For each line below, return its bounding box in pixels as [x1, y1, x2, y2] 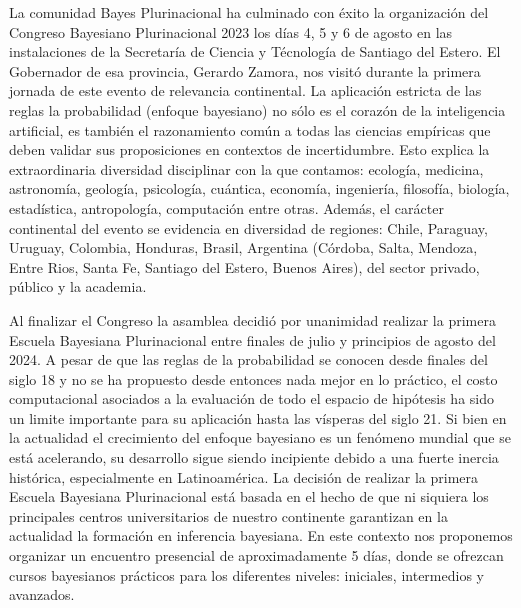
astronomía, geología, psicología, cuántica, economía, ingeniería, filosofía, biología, [9, 178, 510, 199]
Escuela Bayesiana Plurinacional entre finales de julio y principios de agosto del [9, 329, 496, 350]
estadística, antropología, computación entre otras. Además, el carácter [9, 197, 444, 218]
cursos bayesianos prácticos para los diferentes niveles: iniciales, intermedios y [9, 564, 484, 585]
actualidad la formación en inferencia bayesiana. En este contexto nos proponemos [9, 525, 513, 546]
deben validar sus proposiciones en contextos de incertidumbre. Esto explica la [9, 139, 490, 160]
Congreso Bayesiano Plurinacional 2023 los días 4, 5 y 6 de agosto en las [9, 21, 453, 42]
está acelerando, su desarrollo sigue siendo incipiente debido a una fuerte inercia [9, 447, 499, 468]
